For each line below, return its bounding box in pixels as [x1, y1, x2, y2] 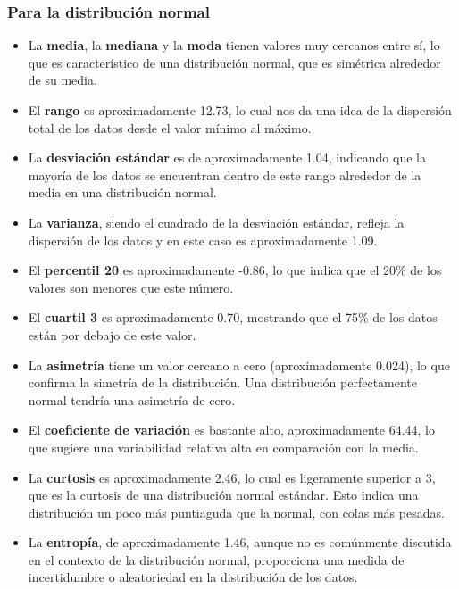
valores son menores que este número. [28, 278, 234, 296]
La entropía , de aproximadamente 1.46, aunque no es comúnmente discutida [28, 533, 452, 552]
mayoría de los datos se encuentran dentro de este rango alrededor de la [28, 165, 421, 184]
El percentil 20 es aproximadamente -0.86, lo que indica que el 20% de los [28, 261, 442, 279]
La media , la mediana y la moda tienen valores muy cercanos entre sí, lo [28, 36, 440, 54]
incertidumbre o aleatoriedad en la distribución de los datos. [28, 568, 358, 586]
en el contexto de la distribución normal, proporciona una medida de [28, 550, 405, 568]
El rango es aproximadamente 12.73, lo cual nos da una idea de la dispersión [28, 101, 452, 119]
